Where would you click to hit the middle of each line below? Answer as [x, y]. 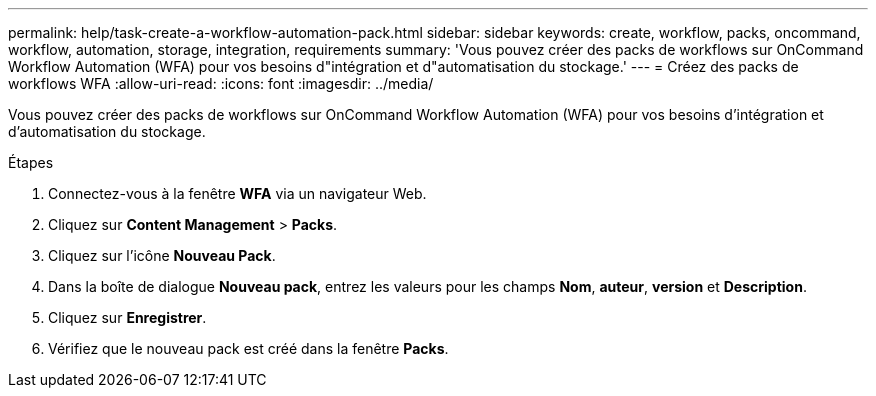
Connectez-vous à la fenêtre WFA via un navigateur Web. [237, 193]
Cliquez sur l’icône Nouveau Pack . [162, 255]
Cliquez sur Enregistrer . [127, 317]
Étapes [31, 162]
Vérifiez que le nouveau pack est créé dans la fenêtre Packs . [248, 348]
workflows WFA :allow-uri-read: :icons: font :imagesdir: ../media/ [221, 83]
